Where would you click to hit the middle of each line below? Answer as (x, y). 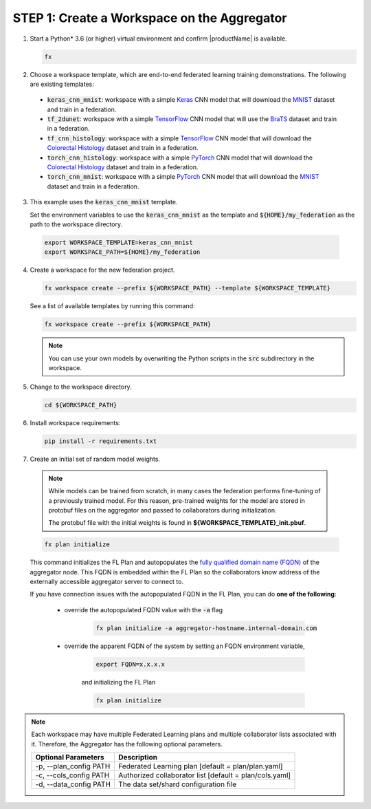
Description (138, 757)
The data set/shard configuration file (177, 784)
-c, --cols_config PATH (72, 775)
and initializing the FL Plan (119, 682)
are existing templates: (62, 84)
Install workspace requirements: (75, 423)
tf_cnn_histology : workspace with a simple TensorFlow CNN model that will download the (179, 138)
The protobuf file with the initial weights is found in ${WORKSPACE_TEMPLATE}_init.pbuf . (177, 523)
